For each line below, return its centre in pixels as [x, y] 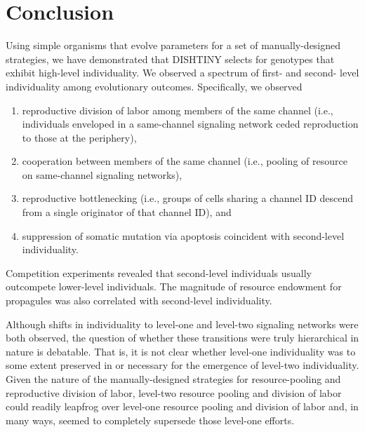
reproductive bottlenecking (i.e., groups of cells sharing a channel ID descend [188, 198]
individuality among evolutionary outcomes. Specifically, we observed [154, 86]
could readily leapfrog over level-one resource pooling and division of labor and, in [182, 406]
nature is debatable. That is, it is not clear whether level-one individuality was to [181, 351]
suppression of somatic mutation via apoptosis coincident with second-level [183, 235]
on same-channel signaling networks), [102, 174]
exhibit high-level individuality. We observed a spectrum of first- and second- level [182, 73]
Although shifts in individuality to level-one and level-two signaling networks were [182, 324]
